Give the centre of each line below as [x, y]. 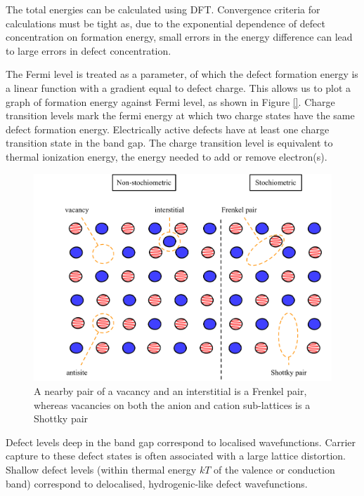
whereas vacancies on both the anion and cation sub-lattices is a [172, 404]
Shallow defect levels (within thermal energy [101, 470]
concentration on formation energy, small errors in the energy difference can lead [179, 37]
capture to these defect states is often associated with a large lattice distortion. [176, 456]
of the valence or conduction [274, 470]
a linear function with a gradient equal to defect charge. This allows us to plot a [178, 87]
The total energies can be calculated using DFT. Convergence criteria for [163, 9]
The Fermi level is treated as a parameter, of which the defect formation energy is [182, 74]
